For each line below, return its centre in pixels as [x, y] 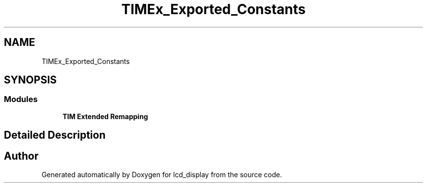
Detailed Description [55, 135]
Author [21, 156]
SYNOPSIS [30, 80]
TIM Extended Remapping [105, 116]
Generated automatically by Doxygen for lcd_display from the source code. [162, 175]
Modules [21, 99]
